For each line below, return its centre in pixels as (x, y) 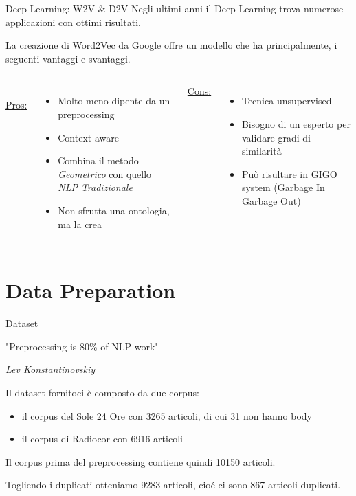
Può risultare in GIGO (289, 173)
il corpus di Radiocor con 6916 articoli (102, 439)
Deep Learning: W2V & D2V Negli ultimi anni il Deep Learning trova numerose (175, 8)
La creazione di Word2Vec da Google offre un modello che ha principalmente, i (171, 45)
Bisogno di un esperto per (296, 123)
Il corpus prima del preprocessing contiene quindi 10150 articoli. (141, 461)
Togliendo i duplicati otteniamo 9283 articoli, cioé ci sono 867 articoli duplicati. (173, 485)
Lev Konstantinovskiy (51, 369)
